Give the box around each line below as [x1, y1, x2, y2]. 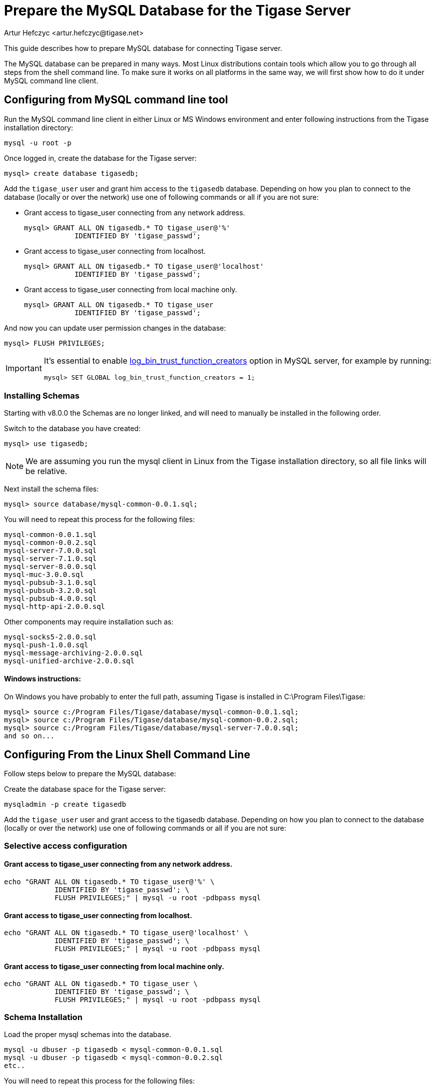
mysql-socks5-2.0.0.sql [4, 633, 97, 641]
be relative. [25, 466, 67, 477]
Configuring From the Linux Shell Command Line [4, 748, 250, 761]
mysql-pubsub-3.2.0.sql [4, 586, 97, 595]
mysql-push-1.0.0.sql [4, 641, 88, 649]
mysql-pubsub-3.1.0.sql [4, 578, 97, 587]
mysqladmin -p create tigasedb [4, 800, 126, 809]
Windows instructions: [4, 674, 81, 683]
